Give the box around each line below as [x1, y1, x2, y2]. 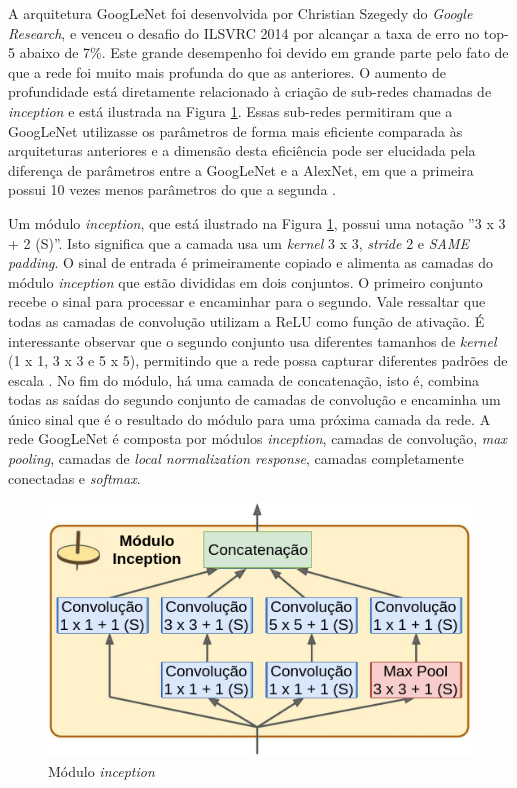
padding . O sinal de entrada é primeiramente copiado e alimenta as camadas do [8, 252, 494, 273]
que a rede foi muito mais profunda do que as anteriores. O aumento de [8, 61, 446, 82]
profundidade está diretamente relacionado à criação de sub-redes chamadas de [8, 81, 492, 102]
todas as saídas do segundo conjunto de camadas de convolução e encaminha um [8, 389, 501, 410]
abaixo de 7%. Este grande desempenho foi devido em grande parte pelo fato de [19, 42, 509, 63]
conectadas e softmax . [8, 467, 141, 488]
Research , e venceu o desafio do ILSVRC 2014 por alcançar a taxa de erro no [8, 22, 480, 43]
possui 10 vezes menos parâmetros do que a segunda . [8, 179, 336, 200]
